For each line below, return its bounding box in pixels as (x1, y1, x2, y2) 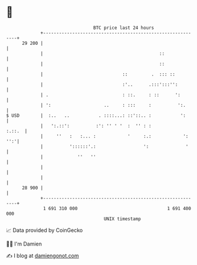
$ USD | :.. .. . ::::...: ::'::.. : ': (6, 112, 186, 119)
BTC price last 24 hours (93, 25, 155, 31)
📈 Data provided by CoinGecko (6, 227, 83, 234)
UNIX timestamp (103, 215, 142, 222)
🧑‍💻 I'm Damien (6, 240, 42, 247)
